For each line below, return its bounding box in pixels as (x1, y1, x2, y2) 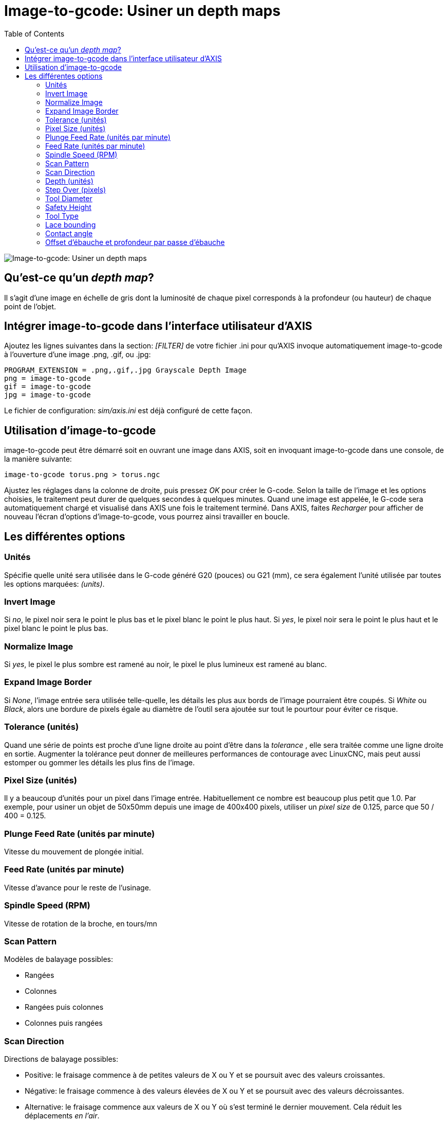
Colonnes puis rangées (25, 1019, 103, 1028)
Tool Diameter (45, 194, 92, 203)
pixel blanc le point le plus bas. (4, 624, 108, 633)
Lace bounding (45, 220, 96, 229)
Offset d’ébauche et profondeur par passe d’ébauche (45, 237, 225, 247)
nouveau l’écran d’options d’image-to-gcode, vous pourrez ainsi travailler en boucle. (4, 512, 290, 521)
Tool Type (45, 211, 79, 220)
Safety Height (45, 202, 91, 212)
